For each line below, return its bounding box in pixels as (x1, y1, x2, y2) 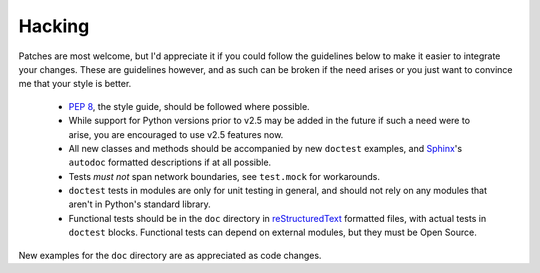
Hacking (18, 15, 90, 37)
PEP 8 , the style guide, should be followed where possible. (68, 100, 310, 112)
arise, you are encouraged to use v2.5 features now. (68, 128, 284, 140)
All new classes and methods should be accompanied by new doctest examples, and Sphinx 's (68, 142, 463, 154)
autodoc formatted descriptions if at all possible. (68, 156, 272, 169)
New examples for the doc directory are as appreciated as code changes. (18, 249, 322, 261)
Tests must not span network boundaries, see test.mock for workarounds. (68, 170, 380, 182)
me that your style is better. (18, 78, 132, 90)
